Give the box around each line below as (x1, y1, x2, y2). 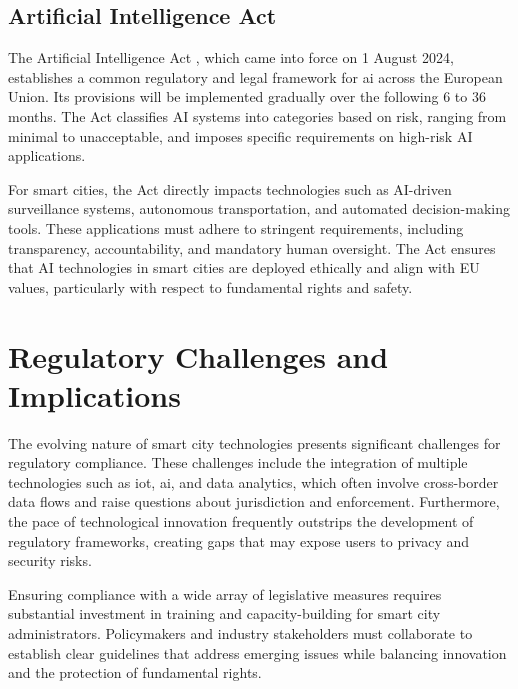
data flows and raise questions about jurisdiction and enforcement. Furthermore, (8, 491, 500, 512)
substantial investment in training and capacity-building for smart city (8, 603, 441, 624)
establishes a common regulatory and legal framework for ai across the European (8, 66, 503, 87)
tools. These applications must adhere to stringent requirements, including (8, 217, 464, 238)
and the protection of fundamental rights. (8, 662, 262, 683)
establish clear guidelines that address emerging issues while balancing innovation (8, 642, 507, 663)
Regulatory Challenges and (8, 335, 389, 376)
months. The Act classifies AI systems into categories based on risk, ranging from (8, 105, 507, 126)
